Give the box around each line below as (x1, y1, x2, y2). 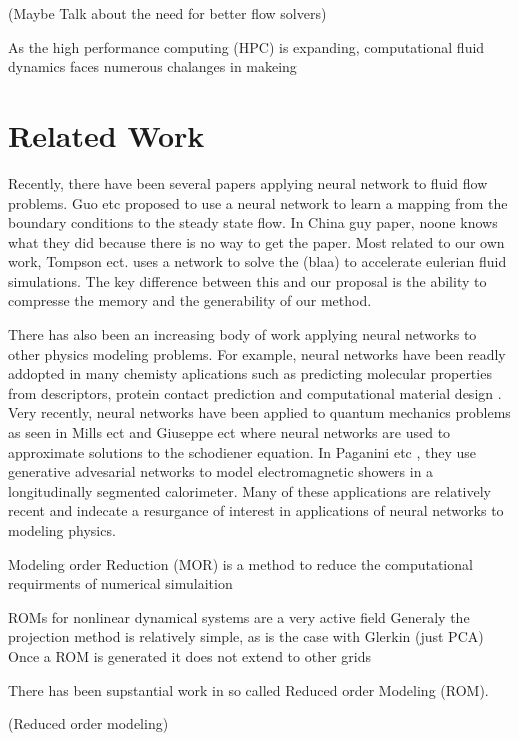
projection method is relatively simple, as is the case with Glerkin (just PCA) (8, 626, 484, 647)
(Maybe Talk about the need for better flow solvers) (8, 3, 327, 23)
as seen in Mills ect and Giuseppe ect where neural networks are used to (8, 422, 451, 443)
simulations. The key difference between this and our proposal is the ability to (8, 270, 487, 291)
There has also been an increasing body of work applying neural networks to (8, 324, 477, 345)
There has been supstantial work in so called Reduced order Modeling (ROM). (8, 679, 489, 700)
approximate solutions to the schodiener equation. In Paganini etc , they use (8, 441, 477, 462)
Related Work (8, 114, 205, 155)
